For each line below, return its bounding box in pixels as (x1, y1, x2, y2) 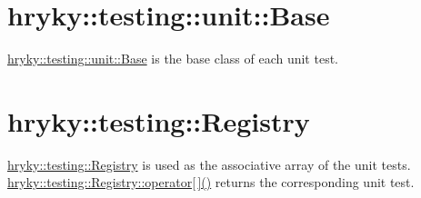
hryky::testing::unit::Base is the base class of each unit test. (7, 49, 338, 68)
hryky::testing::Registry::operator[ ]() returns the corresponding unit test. (7, 173, 415, 192)
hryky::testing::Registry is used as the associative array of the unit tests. (7, 154, 411, 173)
